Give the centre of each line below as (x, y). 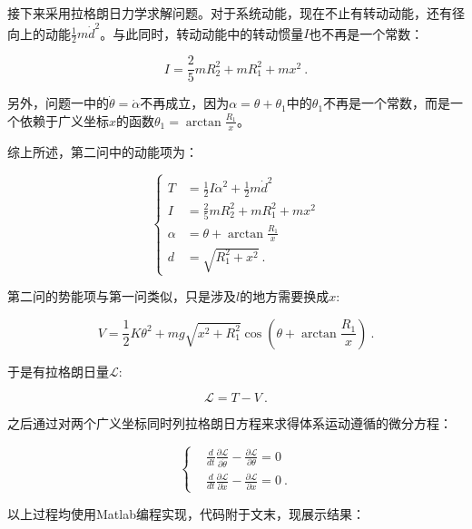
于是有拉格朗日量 (58, 371)
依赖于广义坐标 (64, 120)
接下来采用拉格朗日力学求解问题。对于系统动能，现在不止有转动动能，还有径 (236, 13)
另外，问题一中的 (58, 103)
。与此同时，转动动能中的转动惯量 (202, 33)
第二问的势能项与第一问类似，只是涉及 (122, 296)
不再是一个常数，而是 (387, 103)
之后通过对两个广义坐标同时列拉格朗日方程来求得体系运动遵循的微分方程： (230, 423)
